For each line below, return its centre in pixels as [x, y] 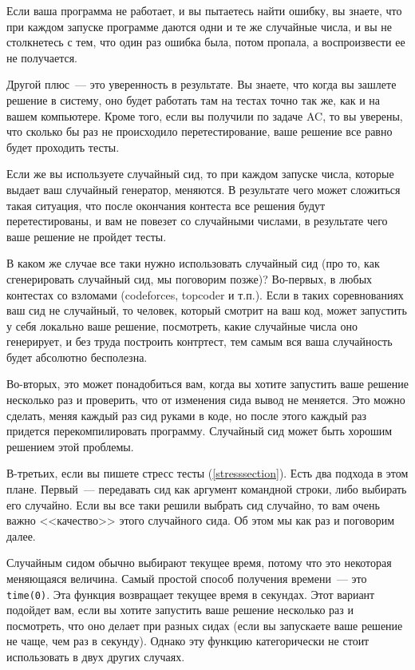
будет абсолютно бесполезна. [77, 357]
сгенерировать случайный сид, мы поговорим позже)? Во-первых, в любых [190, 278]
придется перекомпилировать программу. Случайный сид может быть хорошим [200, 431]
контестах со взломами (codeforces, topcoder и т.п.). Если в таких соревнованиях [205, 294]
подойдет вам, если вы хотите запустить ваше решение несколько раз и [180, 610]
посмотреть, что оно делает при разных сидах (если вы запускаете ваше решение [205, 625]
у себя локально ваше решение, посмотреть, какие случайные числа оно [182, 325]
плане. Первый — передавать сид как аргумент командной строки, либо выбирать [207, 489]
